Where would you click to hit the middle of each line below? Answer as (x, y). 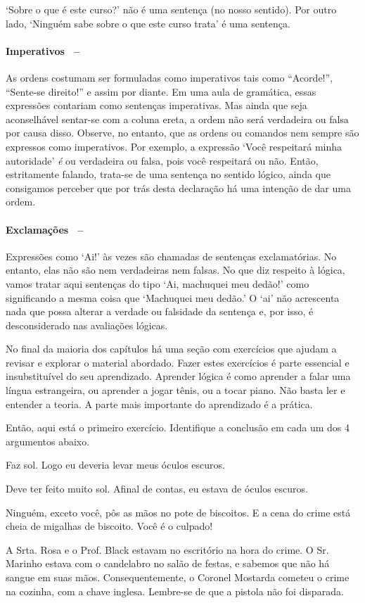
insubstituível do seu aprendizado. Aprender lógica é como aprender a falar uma (178, 376)
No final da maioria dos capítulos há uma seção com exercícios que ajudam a (171, 349)
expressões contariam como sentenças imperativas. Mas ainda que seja (156, 105)
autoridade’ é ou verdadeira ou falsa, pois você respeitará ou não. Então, (162, 160)
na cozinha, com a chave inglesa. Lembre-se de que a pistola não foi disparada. (175, 591)
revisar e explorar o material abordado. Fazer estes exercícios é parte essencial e (178, 362)
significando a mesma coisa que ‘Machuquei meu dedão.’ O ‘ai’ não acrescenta (173, 297)
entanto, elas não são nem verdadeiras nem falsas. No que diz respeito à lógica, (175, 270)
